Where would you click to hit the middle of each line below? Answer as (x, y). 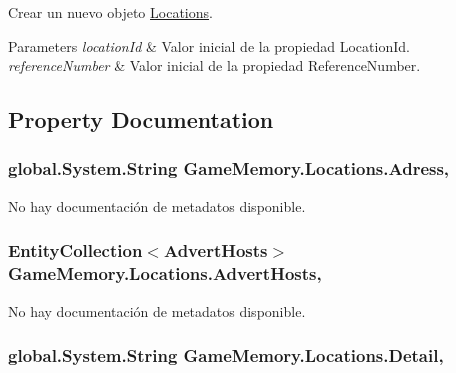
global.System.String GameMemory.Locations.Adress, (229, 168)
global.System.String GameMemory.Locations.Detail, (226, 355)
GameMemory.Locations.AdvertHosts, (165, 273)
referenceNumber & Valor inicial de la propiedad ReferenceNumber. (214, 65)
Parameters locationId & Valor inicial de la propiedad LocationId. (209, 45)
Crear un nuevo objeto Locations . (110, 12)
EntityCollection (75, 250)
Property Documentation (141, 119)
